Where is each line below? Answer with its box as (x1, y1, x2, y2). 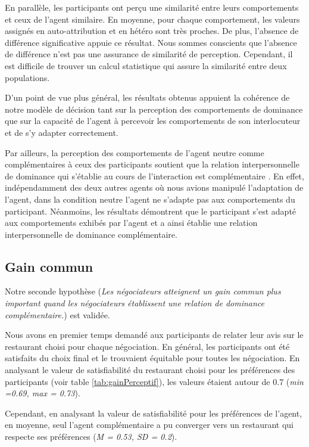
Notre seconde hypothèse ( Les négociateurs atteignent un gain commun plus (5, 285, 281, 297)
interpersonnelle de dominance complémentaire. (5, 228, 177, 240)
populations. (5, 71, 50, 83)
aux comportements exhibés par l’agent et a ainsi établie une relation (5, 216, 258, 229)
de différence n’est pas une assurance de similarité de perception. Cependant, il (5, 48, 293, 60)
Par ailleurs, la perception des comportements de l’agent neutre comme (5, 146, 264, 159)
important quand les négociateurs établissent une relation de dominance (5, 297, 265, 309)
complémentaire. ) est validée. (5, 308, 110, 321)
